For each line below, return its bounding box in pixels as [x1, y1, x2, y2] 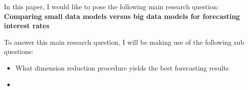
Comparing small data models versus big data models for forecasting [4, 11, 240, 21]
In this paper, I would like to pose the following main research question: [4, 1, 219, 11]
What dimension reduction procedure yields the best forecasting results [15, 62, 229, 72]
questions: [4, 46, 34, 56]
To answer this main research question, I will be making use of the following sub [4, 36, 245, 47]
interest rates [4, 20, 50, 31]
